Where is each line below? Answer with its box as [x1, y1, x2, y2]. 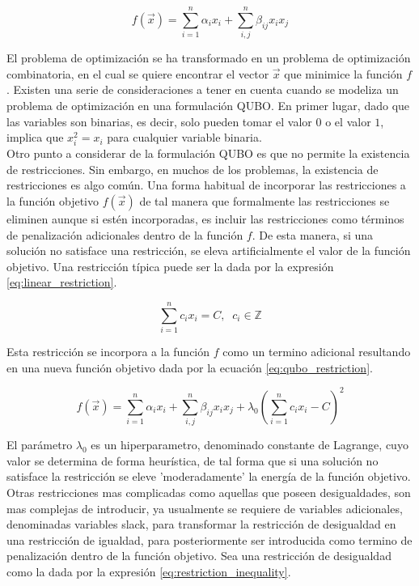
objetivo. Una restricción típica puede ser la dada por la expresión [6, 257, 334, 274]
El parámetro [6, 436, 73, 453]
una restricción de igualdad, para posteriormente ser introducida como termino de [6, 531, 413, 548]
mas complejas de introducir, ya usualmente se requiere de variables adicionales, [6, 499, 403, 516]
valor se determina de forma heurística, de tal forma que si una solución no [6, 452, 379, 469]
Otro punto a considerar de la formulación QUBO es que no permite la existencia [6, 145, 410, 162]
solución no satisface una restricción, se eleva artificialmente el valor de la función [6, 242, 411, 259]
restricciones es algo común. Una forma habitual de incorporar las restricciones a [6, 176, 406, 193]
